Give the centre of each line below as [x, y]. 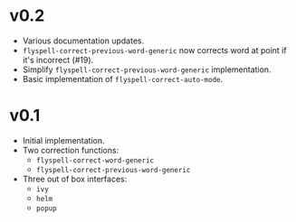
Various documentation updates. [83, 41]
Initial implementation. [64, 140]
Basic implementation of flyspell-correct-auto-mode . [123, 79]
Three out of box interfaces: [75, 179]
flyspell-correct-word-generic [95, 160]
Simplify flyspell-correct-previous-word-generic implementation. [147, 69]
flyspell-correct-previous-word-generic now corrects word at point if [154, 50]
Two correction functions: [71, 150]
